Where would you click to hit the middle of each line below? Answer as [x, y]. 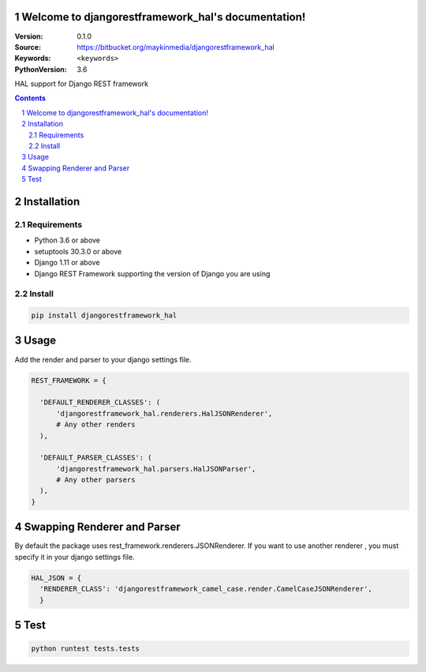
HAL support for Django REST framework [82, 84]
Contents [30, 98]
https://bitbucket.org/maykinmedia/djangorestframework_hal [176, 47]
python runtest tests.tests [85, 649]
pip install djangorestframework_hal [104, 315]
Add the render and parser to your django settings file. [103, 359]
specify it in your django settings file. [75, 557]
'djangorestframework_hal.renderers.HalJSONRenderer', [164, 413]
